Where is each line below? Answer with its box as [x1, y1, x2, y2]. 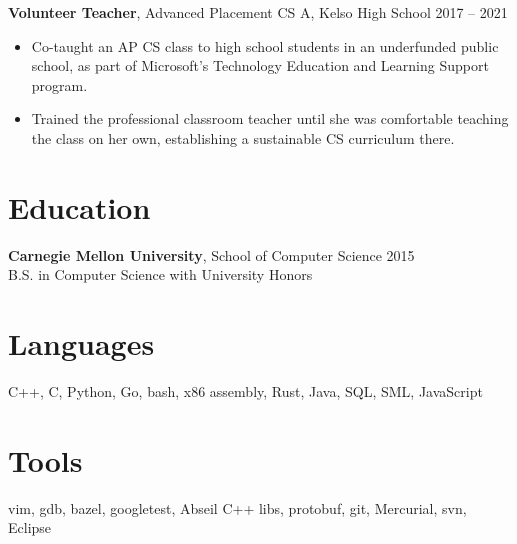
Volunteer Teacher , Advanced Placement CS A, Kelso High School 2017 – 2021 [8, 2, 508, 22]
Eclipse [8, 517, 52, 538]
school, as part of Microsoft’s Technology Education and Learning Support [31, 55, 489, 76]
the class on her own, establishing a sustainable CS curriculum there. [31, 127, 455, 148]
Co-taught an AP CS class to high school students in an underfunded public [31, 35, 499, 56]
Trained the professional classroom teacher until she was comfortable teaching [31, 108, 509, 129]
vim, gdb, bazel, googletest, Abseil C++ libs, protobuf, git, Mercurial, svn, [8, 497, 467, 518]
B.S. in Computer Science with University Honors [8, 264, 313, 285]
